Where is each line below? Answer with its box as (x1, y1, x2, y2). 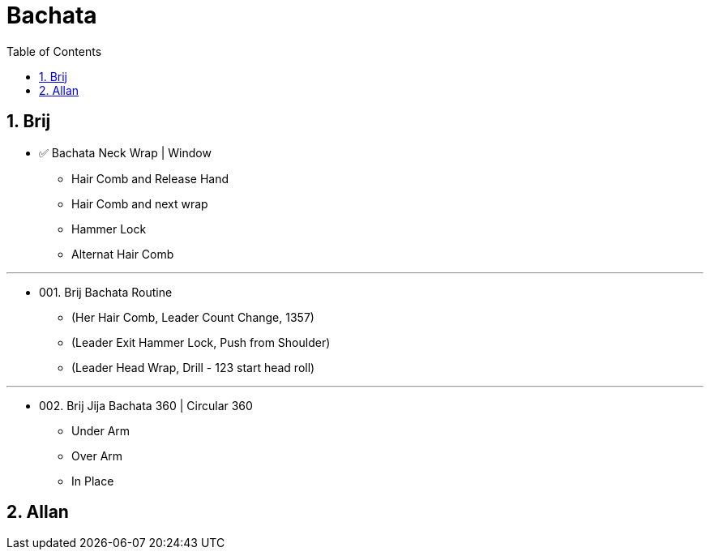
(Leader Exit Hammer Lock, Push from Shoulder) (71, 335, 331, 349)
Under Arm (71, 423, 130, 438)
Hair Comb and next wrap (71, 196, 208, 211)
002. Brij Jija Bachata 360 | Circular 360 (39, 398, 253, 413)
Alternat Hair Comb (71, 246, 174, 261)
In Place (71, 473, 114, 488)
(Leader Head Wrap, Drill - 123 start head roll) (71, 360, 315, 374)
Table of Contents (6, 44, 102, 58)
